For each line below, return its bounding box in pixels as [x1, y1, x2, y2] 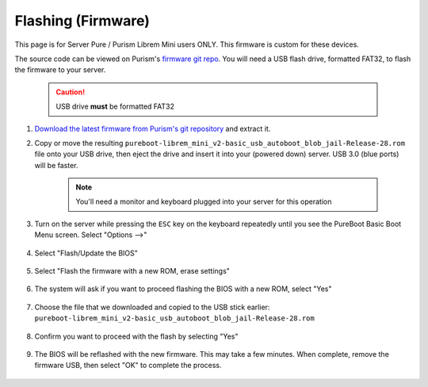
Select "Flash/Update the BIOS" [34, 248, 139, 258]
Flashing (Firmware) [14, 12, 151, 29]
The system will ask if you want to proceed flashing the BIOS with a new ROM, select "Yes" [34, 284, 332, 293]
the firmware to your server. [14, 65, 106, 75]
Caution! [55, 87, 86, 97]
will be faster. [34, 160, 78, 170]
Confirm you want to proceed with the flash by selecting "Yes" [34, 331, 239, 341]
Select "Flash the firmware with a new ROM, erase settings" [34, 266, 230, 276]
